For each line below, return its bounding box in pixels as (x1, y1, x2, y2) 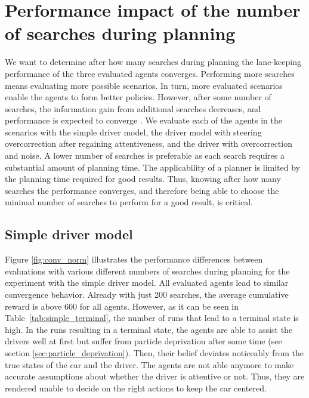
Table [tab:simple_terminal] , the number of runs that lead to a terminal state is (5, 311, 299, 324)
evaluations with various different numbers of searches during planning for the (5, 264, 290, 277)
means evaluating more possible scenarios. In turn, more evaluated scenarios (5, 79, 283, 91)
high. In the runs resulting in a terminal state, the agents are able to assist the (5, 323, 293, 335)
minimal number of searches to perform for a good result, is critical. (5, 196, 253, 208)
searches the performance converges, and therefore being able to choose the (5, 184, 279, 196)
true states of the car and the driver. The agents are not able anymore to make (5, 358, 294, 371)
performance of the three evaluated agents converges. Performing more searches (5, 67, 295, 79)
